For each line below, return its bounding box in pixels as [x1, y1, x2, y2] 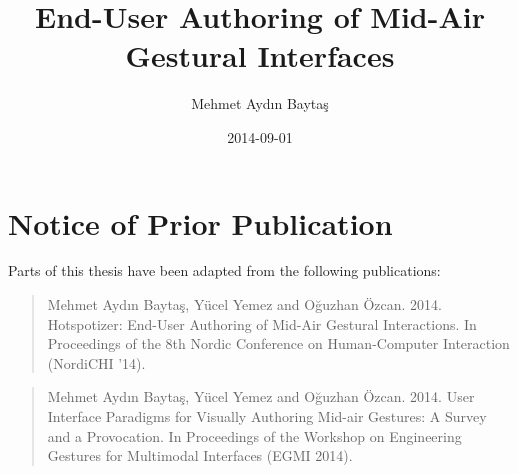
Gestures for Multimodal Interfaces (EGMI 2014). [47, 445, 353, 466]
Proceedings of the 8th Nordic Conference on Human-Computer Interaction [47, 333, 510, 354]
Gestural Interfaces [125, 35, 395, 76]
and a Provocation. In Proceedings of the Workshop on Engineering [47, 425, 462, 446]
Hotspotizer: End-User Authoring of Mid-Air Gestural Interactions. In [47, 313, 477, 334]
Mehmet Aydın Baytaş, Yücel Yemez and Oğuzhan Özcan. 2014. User [47, 386, 475, 407]
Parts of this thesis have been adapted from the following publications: [8, 260, 441, 281]
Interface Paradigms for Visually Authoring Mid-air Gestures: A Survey [47, 406, 487, 426]
